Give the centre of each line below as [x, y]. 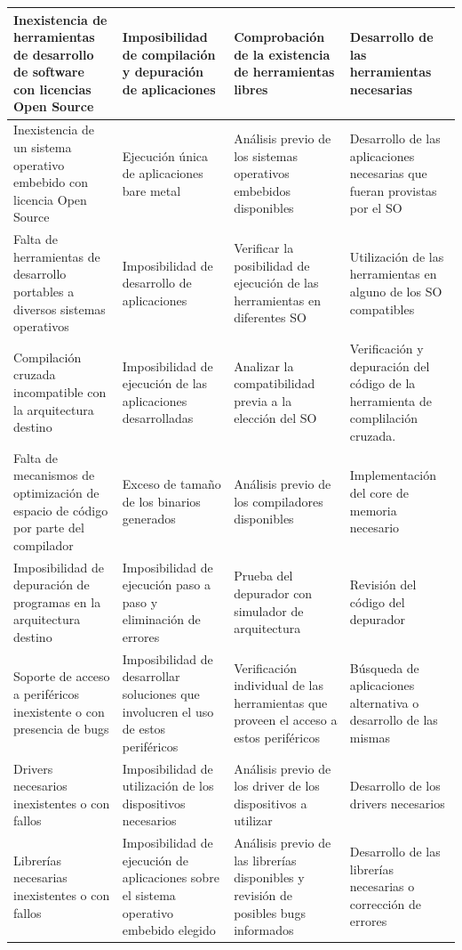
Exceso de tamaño [171, 484]
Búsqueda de [384, 667]
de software [49, 72]
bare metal [151, 190]
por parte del [49, 528]
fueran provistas [393, 190]
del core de [379, 492]
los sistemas [266, 155]
